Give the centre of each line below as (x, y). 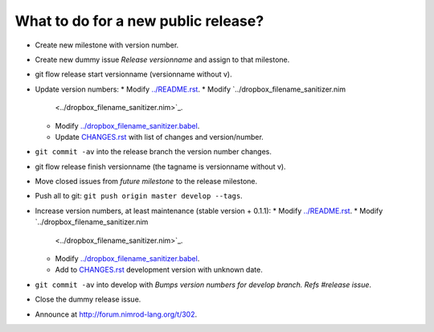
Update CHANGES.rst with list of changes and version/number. (160, 137)
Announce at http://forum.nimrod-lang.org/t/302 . (116, 314)
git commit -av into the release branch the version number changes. (154, 152)
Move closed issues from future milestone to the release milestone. (146, 182)
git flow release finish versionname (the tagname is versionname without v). (160, 166)
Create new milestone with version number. (107, 45)
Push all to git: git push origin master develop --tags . (139, 196)
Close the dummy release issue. (88, 299)
